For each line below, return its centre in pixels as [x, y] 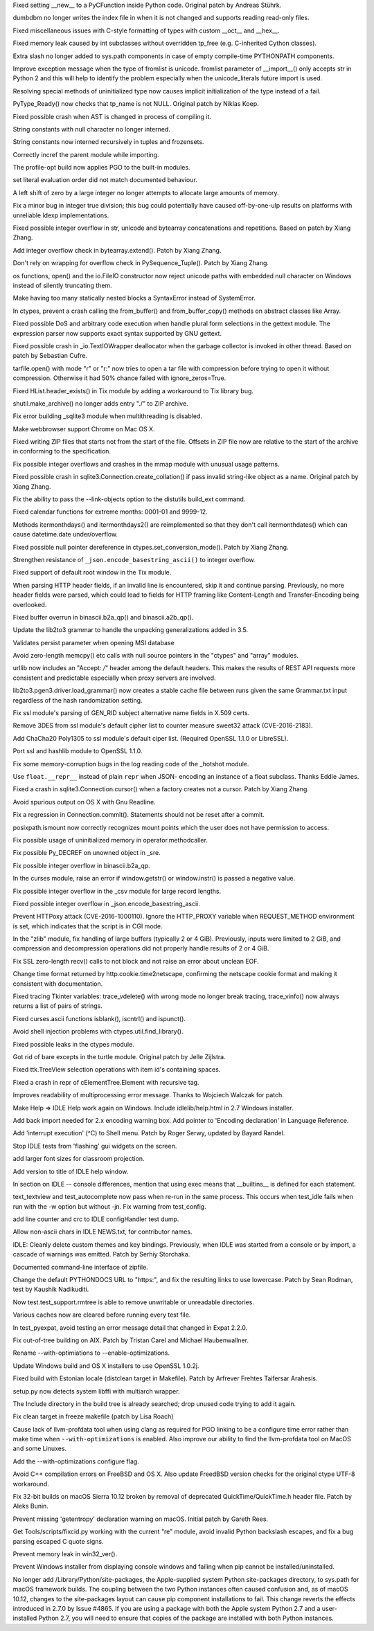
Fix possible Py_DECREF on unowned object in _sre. [87, 853]
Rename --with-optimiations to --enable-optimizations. [91, 1353]
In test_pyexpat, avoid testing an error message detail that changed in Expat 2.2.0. [130, 1327]
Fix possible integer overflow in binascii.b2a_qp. [81, 865]
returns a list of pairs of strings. [58, 1006]
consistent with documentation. [58, 984]
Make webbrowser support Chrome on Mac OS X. [84, 429]
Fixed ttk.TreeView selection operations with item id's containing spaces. [117, 1070]
